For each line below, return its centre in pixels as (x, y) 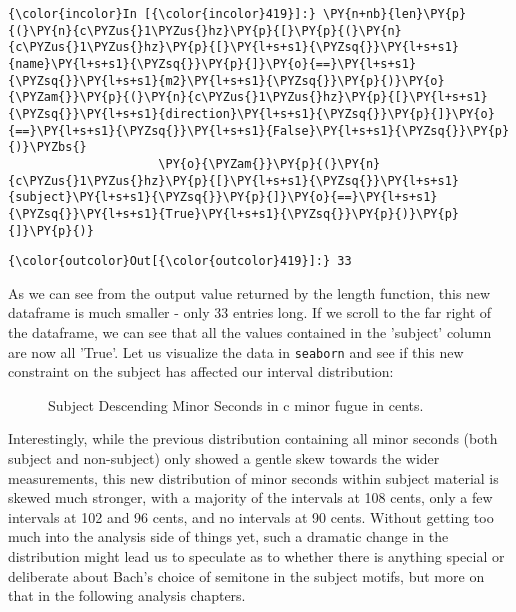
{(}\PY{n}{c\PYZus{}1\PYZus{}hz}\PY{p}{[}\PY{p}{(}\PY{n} (205, 30)
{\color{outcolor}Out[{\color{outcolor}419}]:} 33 (180, 261)
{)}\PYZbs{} (47, 147)
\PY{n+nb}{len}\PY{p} (394, 14)
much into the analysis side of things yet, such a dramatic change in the (228, 536)
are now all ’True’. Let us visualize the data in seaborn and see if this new (236, 351)
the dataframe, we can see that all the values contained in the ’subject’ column (250, 332)
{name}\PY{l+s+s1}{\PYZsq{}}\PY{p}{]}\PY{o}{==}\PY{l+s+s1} (212, 63)
